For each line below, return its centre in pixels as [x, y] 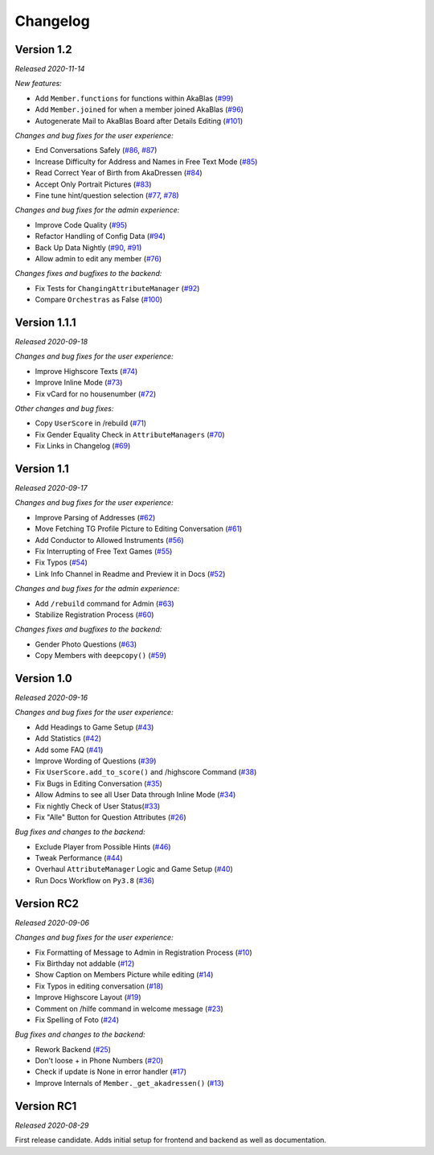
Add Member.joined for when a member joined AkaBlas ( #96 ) [139, 109]
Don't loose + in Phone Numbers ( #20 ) [99, 1061]
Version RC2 [47, 904]
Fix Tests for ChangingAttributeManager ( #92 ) [117, 288]
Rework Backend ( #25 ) [73, 1049]
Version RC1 [46, 1106]
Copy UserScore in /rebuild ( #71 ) [91, 423]
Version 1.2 [43, 49]
